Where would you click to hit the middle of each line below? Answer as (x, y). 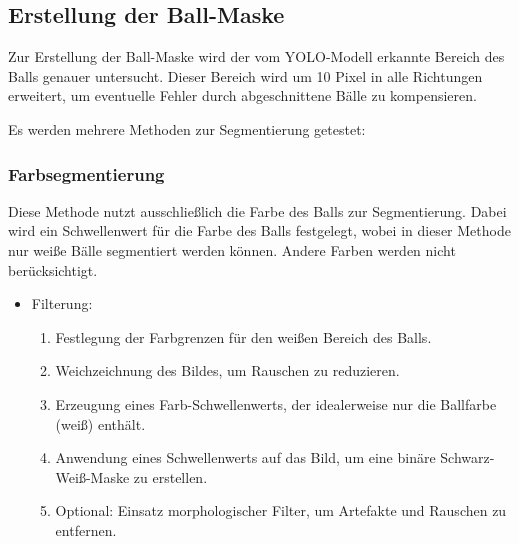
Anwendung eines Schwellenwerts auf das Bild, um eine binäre (245, 457)
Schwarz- (467, 457)
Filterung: (62, 303)
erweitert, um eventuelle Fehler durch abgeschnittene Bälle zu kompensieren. (242, 95)
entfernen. (86, 529)
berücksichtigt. (53, 269)
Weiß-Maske (92, 476)
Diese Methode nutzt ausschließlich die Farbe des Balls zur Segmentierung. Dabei (257, 210)
